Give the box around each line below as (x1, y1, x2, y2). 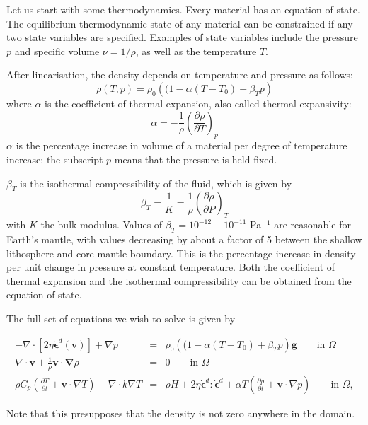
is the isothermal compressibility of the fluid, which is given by (20, 175, 292, 190)
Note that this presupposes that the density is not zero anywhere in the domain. (6, 405, 355, 420)
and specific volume (14, 43, 100, 58)
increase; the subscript (6, 151, 103, 166)
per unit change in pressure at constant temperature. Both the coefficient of (6, 260, 335, 274)
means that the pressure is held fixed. (114, 151, 277, 166)
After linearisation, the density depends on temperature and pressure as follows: (6, 67, 354, 82)
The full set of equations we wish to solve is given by (6, 310, 236, 325)
